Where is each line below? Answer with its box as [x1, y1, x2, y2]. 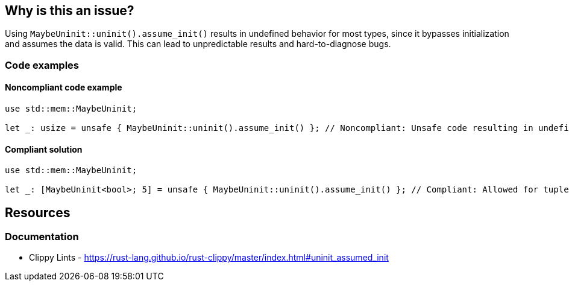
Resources [5, 205, 71, 220]
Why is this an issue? [5, 3, 134, 18]
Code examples [5, 59, 80, 71]
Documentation [5, 230, 79, 243]
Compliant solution [5, 144, 83, 154]
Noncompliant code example [5, 82, 122, 93]
